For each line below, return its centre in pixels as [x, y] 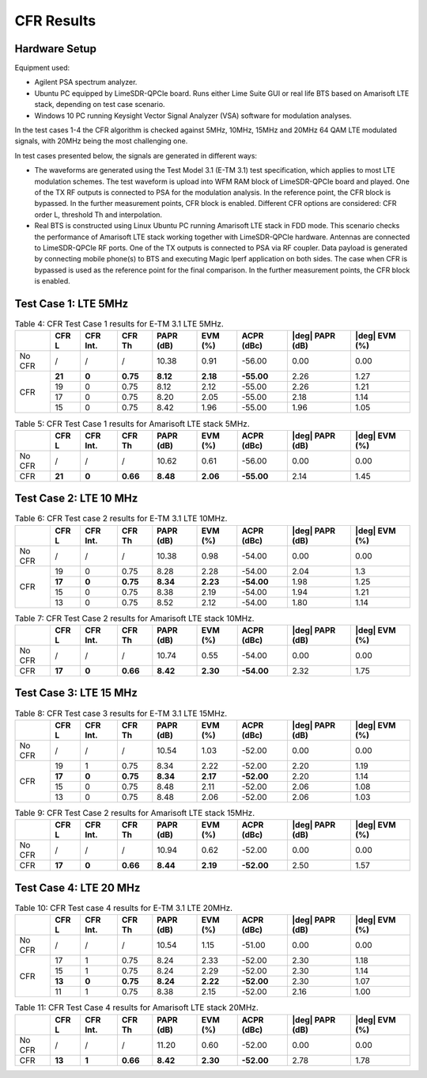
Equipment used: [42, 68]
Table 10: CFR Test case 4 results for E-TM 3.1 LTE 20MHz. [124, 908]
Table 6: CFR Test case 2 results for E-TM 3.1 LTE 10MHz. [121, 519]
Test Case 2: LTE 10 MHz [76, 499]
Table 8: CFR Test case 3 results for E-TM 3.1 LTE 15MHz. [121, 713]
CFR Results [55, 21]
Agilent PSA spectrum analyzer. [86, 82]
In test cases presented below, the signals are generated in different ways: [136, 155]
